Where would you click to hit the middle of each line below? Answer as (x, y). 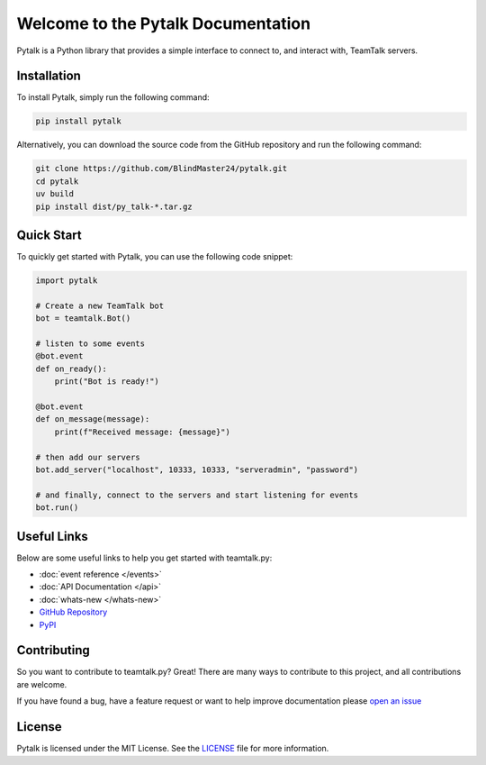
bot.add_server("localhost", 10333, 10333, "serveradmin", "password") (197, 469)
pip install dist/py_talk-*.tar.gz (114, 206)
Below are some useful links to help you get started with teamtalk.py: (144, 558)
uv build (55, 194)
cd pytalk (57, 181)
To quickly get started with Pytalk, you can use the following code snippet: (155, 257)
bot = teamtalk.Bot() (83, 319)
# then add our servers (88, 457)
